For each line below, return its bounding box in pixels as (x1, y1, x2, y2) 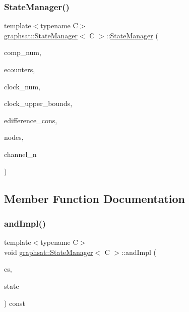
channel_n (4, 148, 37, 159)
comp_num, (4, 47, 41, 58)
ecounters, (4, 64, 35, 74)
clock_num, (4, 81, 40, 91)
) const (4, 297, 26, 308)
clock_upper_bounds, (4, 98, 73, 109)
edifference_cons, (4, 115, 57, 125)
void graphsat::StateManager (4, 246, 93, 257)
